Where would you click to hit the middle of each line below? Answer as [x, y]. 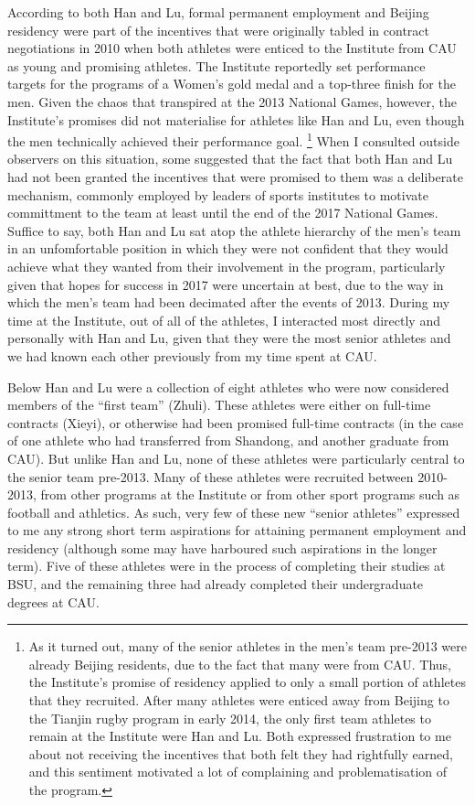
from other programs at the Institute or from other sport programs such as [250, 494]
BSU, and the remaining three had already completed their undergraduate [216, 584]
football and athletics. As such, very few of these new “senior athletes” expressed [234, 512]
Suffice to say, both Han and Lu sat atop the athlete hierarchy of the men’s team [234, 230]
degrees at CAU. [53, 601]
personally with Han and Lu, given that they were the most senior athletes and [229, 338]
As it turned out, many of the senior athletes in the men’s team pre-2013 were [248, 646]
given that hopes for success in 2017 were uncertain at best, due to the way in [226, 284]
